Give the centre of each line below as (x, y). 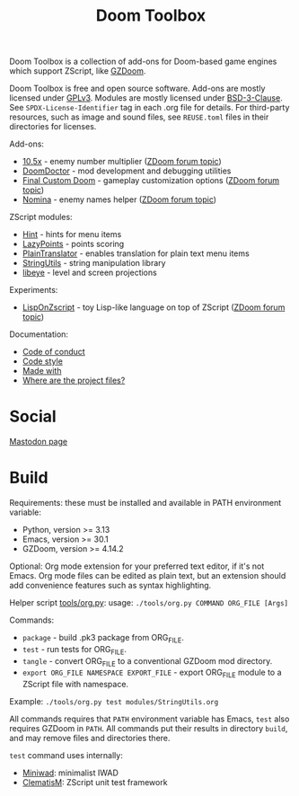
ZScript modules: (41, 217)
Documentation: (39, 334)
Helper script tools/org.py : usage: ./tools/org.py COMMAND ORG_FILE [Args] (149, 603)
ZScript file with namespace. (75, 685)
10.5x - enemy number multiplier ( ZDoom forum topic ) (122, 162)
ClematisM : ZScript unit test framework (95, 783)
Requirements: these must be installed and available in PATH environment (145, 503)
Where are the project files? (74, 380)
